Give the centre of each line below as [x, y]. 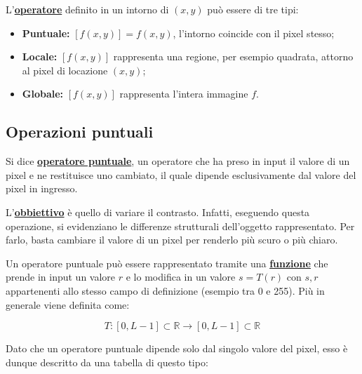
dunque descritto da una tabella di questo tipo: [107, 362]
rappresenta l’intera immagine [184, 94]
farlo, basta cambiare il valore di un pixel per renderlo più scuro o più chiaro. [172, 240]
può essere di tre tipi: [253, 9]
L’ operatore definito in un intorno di [87, 9]
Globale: [43, 94]
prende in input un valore [61, 277]
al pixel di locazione [65, 70]
